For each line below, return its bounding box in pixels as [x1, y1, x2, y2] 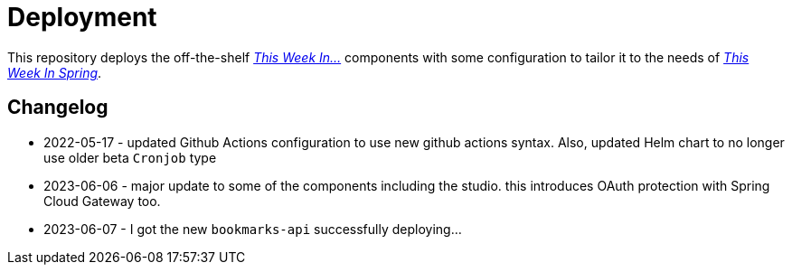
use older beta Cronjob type [43, 149, 217, 165]
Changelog [7, 96, 108, 119]
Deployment [7, 2, 157, 33]
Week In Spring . [7, 64, 102, 80]
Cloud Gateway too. [43, 192, 161, 209]
